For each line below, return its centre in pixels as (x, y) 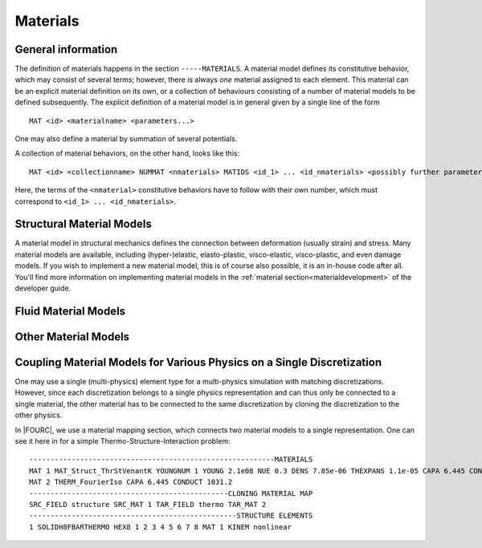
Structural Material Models (83, 224)
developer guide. (43, 288)
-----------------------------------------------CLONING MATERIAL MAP (171, 493)
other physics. (39, 415)
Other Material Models (72, 337)
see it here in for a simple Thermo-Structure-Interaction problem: (123, 440)
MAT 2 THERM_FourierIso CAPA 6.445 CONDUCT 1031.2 (131, 482)
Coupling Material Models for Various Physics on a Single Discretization (198, 362)
